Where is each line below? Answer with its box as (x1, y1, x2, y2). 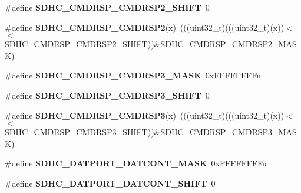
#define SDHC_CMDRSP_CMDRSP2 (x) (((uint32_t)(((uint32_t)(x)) (5, 21, 285, 33)
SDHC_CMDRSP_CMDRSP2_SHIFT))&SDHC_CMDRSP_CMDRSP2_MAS (5, 38, 297, 50)
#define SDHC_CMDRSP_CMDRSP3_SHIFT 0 (5, 89, 210, 101)
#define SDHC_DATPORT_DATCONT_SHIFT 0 (5, 176, 216, 189)
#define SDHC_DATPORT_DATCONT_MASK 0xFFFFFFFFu (5, 157, 267, 169)
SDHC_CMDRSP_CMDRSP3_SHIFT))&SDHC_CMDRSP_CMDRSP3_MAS (5, 126, 297, 138)
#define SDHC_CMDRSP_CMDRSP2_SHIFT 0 (5, 1, 210, 13)
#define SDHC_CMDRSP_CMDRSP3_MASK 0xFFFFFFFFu (5, 69, 261, 81)
